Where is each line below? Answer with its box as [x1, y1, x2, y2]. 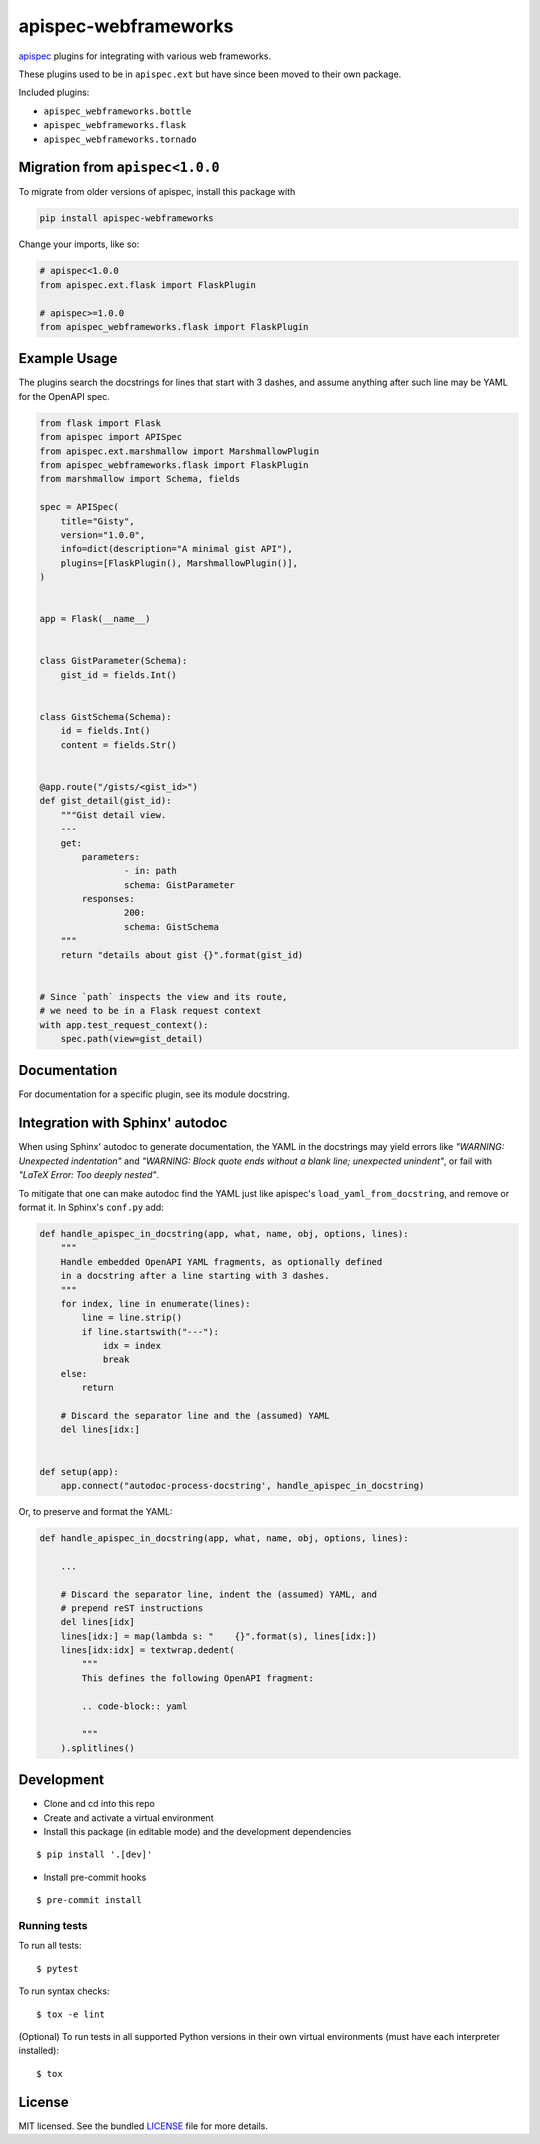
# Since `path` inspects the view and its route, [39, 991, 288, 1002]
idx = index [102, 1340, 162, 1352]
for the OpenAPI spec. [18, 390, 110, 402]
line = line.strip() [81, 1312, 183, 1324]
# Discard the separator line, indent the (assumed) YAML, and [60, 1588, 378, 1600]
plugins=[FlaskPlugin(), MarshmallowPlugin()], [60, 557, 299, 569]
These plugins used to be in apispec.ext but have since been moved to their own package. [18, 68, 402, 80]
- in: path [123, 865, 177, 877]
